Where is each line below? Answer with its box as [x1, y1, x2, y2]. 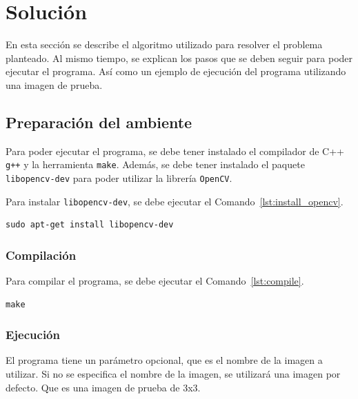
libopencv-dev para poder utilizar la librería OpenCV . [6, 170, 232, 185]
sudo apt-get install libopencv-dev [6, 220, 174, 230]
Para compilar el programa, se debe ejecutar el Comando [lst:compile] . [6, 274, 304, 288]
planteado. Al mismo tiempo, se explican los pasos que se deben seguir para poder [6, 50, 353, 65]
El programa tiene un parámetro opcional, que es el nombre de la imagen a [6, 353, 323, 367]
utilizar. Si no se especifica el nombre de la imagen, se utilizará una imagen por [6, 367, 341, 381]
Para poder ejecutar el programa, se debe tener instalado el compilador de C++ [6, 143, 345, 158]
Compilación [6, 246, 77, 263]
